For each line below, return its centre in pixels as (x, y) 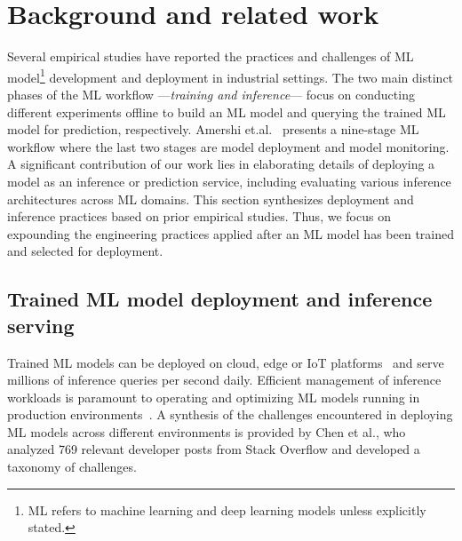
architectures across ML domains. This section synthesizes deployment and (211, 199)
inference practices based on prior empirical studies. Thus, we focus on (199, 216)
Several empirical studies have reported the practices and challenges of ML (211, 56)
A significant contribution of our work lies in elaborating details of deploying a (221, 164)
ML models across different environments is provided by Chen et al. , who (207, 431)
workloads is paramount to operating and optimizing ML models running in (214, 397)
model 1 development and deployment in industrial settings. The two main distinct (231, 76)
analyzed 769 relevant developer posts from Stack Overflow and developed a (214, 449)
